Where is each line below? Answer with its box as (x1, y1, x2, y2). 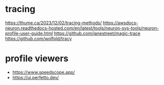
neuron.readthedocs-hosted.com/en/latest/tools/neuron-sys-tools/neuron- (5, 25, 159, 31)
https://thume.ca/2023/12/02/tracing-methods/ (5, 20, 102, 26)
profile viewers (5, 53, 69, 64)
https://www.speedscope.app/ (12, 69, 76, 75)
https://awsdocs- (102, 20, 138, 26)
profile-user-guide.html (5, 30, 53, 36)
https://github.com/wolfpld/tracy (5, 36, 72, 42)
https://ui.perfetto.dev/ (12, 74, 59, 80)
